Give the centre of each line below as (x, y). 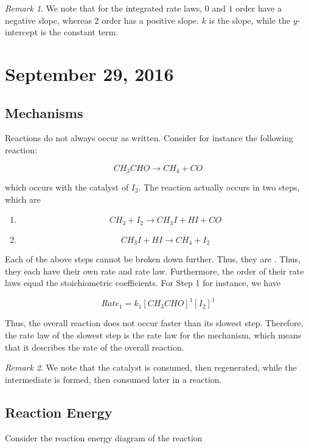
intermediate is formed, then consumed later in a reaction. (113, 379)
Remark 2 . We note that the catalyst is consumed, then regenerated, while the (151, 367)
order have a (259, 8)
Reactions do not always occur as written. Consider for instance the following (149, 138)
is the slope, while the (250, 20)
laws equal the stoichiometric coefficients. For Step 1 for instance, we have (143, 283)
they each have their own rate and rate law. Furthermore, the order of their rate (154, 271)
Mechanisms (44, 112)
